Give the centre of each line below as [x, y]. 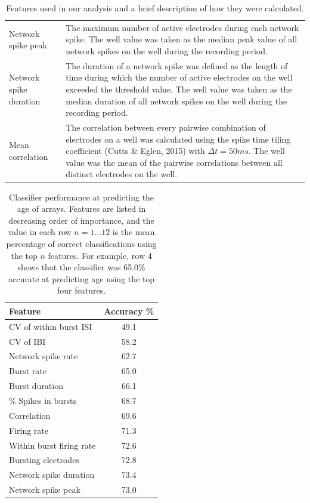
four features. [82, 290]
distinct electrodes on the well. [122, 174]
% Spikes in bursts [43, 400]
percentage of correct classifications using [81, 243]
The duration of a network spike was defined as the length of [177, 65]
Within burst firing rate [52, 445]
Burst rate [28, 371]
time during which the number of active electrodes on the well [179, 77]
